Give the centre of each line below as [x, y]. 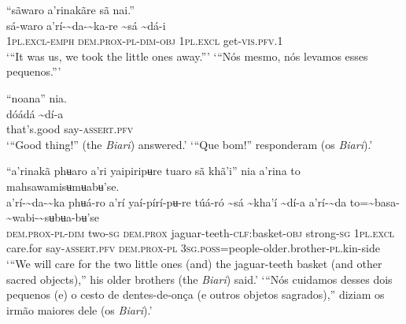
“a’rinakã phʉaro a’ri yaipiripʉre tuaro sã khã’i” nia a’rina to [153, 171]
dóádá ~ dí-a [35, 113]
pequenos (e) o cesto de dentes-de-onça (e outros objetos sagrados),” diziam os [196, 294]
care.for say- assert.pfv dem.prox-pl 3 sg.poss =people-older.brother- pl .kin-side [193, 248]
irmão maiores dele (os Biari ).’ [79, 309]
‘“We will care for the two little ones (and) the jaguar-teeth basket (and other [194, 263]
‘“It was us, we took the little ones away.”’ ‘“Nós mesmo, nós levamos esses [187, 56]
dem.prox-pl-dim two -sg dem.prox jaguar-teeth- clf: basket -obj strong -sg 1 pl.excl [201, 232]
